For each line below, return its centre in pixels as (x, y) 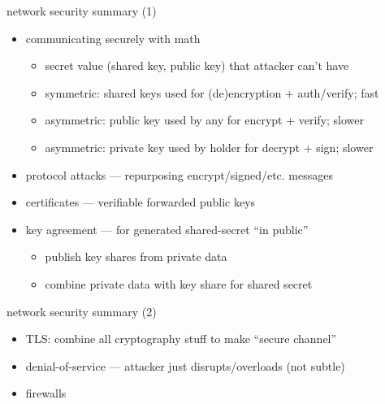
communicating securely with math (113, 38)
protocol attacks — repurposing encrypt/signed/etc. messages (180, 174)
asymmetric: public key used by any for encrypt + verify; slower (205, 120)
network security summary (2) (82, 311)
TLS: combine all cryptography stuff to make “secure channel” (181, 339)
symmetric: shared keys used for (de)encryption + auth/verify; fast (212, 92)
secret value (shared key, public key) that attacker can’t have (197, 65)
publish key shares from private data (136, 256)
